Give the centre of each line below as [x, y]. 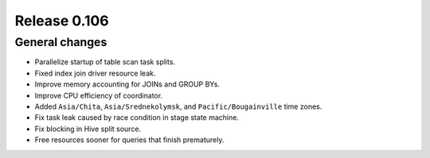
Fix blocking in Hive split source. [88, 129]
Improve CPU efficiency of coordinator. [99, 95]
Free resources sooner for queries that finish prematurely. [129, 140]
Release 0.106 [62, 21]
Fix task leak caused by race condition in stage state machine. [137, 118]
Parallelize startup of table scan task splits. [105, 62]
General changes [61, 42]
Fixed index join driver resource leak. [95, 73]
